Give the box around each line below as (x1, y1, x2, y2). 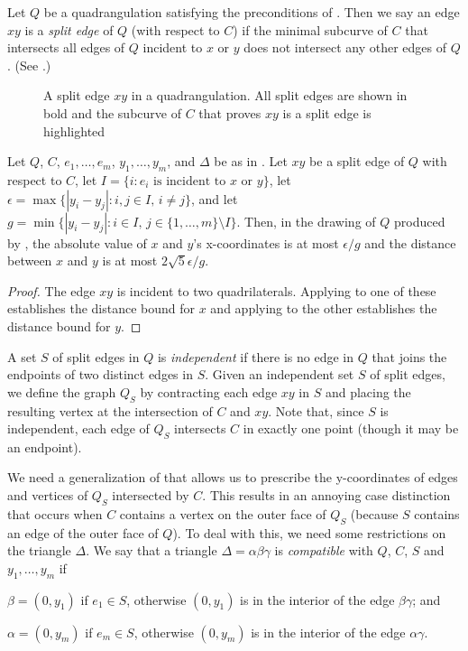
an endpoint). (7, 437, 82, 456)
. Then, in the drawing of (236, 211, 376, 230)
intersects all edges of (7, 38, 125, 57)
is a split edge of (24, 20, 114, 39)
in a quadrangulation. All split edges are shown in (131, 86, 408, 105)
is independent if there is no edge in (157, 347, 353, 366)
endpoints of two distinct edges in (7, 365, 193, 384)
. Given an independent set (205, 365, 354, 384)
